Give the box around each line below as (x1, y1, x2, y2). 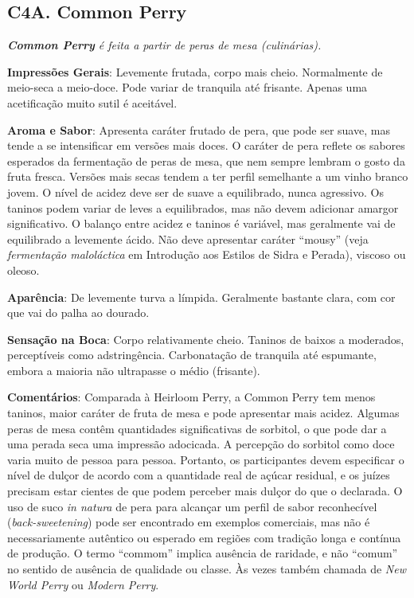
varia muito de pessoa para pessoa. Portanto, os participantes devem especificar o (7, 451, 404, 467)
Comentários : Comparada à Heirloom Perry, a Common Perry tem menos (7, 389, 376, 405)
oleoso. (7, 261, 40, 278)
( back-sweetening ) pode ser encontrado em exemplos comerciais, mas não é (7, 514, 370, 530)
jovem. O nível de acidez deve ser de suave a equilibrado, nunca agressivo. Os (7, 183, 384, 200)
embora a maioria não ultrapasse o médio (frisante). (7, 362, 260, 378)
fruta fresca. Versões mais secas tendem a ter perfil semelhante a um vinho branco (7, 168, 408, 185)
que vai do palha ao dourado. (7, 304, 150, 321)
